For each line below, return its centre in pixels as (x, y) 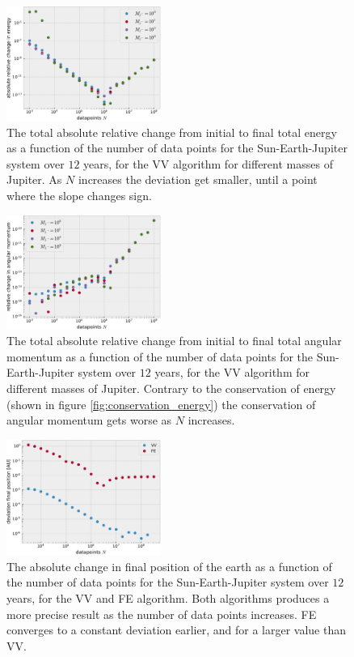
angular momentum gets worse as (89, 420)
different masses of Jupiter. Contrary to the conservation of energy (171, 388)
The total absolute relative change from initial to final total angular (174, 341)
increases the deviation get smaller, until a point (198, 179)
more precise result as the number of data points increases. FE (162, 614)
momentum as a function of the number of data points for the (160, 356)
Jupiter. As (34, 179)
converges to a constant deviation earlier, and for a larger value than (176, 630)
